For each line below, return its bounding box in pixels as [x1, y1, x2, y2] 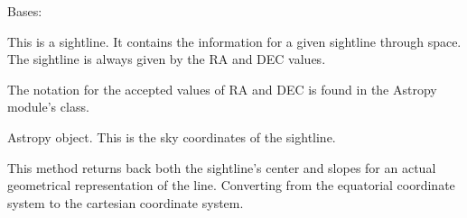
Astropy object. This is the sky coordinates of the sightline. [7, 127, 336, 146]
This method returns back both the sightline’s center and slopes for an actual [7, 158, 436, 177]
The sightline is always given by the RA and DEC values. [7, 50, 326, 68]
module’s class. [7, 97, 89, 116]
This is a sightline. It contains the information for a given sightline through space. [7, 32, 462, 50]
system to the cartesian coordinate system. [7, 193, 244, 212]
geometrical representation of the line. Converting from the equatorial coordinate [7, 176, 455, 195]
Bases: [7, 2, 42, 20]
